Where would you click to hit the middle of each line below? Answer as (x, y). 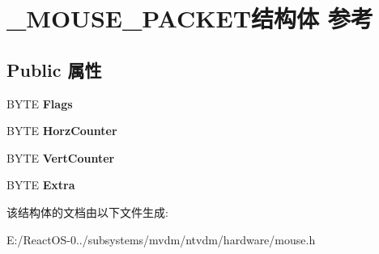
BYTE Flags (40, 103)
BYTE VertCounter (61, 157)
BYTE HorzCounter (62, 131)
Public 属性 (54, 69)
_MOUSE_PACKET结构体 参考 (190, 18)
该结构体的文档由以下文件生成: (87, 212)
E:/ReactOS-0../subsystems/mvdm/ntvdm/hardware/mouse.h (161, 239)
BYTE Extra (41, 185)
